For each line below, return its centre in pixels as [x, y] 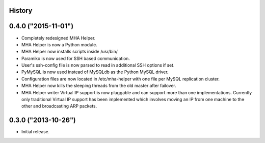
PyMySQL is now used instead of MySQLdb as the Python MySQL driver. [95, 72]
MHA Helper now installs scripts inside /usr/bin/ [69, 52]
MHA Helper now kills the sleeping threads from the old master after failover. [99, 86]
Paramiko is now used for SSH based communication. [76, 58]
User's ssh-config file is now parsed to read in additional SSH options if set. [98, 65]
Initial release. [35, 132]
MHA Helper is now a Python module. [59, 44]
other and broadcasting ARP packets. [59, 106]
